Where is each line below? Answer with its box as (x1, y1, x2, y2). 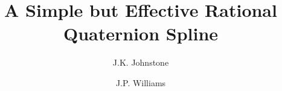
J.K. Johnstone (112, 56, 169, 69)
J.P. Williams (115, 76, 166, 89)
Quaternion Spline (63, 21, 219, 46)
